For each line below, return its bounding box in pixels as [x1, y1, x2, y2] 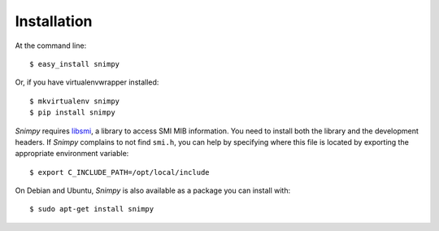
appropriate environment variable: [15, 149, 129, 159]
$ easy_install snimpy [29, 59, 120, 68]
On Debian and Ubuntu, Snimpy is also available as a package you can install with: [15, 185, 291, 195]
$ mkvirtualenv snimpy [29, 96, 120, 106]
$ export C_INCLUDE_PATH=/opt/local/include [29, 168, 211, 177]
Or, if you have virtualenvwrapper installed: [15, 77, 159, 87]
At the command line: [15, 41, 87, 50]
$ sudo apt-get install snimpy [29, 204, 154, 214]
